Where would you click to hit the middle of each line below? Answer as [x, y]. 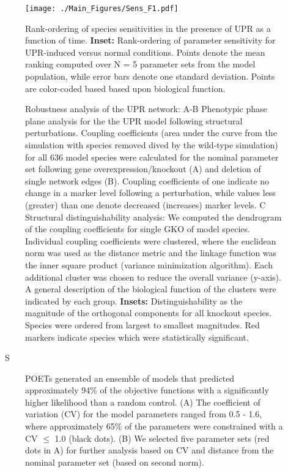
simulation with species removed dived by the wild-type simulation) [152, 145]
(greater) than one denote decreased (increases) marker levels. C [146, 204]
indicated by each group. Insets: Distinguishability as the [134, 301]
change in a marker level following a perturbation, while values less [150, 193]
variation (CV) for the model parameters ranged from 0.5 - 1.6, [144, 414]
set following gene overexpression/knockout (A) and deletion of [143, 169]
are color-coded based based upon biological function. [125, 88]
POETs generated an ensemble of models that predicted [130, 378]
